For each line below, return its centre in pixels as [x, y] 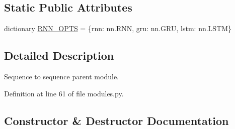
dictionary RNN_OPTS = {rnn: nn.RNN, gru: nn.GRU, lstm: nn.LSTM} [118, 28]
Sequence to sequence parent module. [61, 76]
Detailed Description [59, 55]
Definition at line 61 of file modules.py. [64, 93]
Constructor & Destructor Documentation [116, 120]
